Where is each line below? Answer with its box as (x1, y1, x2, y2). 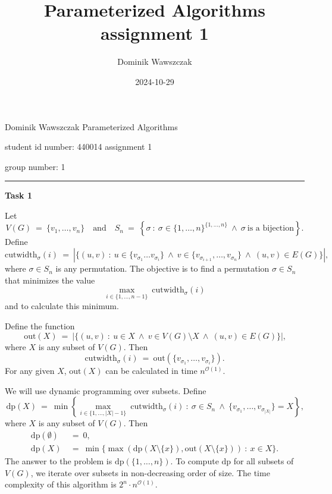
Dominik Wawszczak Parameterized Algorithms (5, 120, 178, 133)
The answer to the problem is (5, 455, 112, 467)
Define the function (5, 320, 75, 332)
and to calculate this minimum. (5, 300, 119, 312)
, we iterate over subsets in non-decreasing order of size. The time (30, 466, 270, 479)
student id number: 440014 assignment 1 (5, 140, 152, 153)
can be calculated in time (105, 364, 198, 377)
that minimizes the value (5, 273, 95, 286)
